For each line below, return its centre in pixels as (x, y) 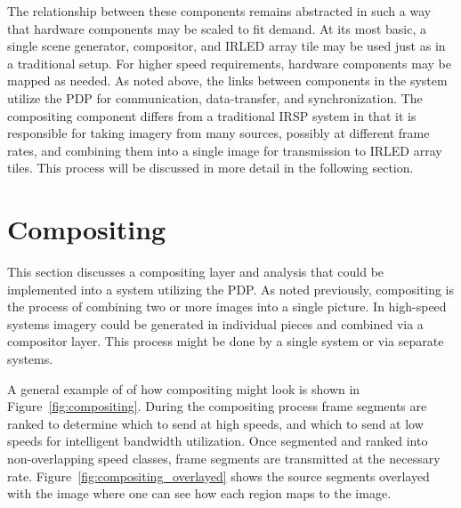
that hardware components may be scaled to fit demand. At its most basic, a (217, 28)
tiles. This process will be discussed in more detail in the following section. (210, 168)
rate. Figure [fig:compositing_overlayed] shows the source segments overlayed (218, 476)
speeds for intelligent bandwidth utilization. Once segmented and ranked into (218, 441)
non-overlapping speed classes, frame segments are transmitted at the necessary (224, 458)
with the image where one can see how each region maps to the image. (199, 493)
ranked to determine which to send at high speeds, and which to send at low (215, 423)
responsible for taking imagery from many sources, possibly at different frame (218, 133)
